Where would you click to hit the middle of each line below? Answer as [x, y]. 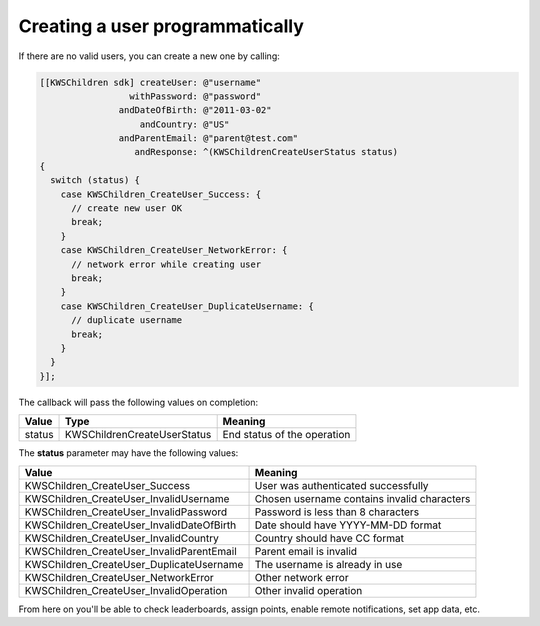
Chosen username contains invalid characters [362, 498]
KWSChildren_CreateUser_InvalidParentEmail [130, 551]
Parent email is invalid [306, 551]
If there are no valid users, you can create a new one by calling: [149, 56]
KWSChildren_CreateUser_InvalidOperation [126, 590]
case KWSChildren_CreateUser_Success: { [161, 194]
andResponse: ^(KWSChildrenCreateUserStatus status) [266, 152]
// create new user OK [127, 208]
